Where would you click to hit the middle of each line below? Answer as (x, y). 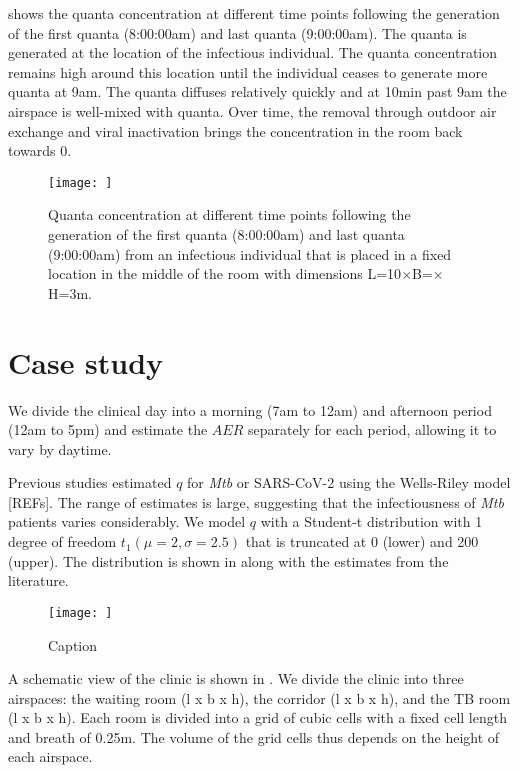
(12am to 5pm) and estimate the (108, 429)
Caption (73, 644)
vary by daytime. (60, 448)
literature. (38, 580)
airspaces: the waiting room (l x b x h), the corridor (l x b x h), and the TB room (259, 697)
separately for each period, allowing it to (372, 429)
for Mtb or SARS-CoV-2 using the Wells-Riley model (349, 482)
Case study (86, 361)
